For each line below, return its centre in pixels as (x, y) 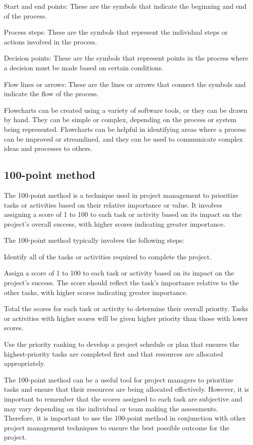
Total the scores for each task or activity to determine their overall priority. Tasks (126, 308)
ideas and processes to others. (48, 148)
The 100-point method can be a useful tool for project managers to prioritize (119, 379)
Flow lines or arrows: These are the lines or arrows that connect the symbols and (125, 84)
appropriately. (25, 363)
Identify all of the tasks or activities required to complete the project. (108, 256)
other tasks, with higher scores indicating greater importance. (96, 292)
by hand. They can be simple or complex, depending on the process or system (120, 119)
